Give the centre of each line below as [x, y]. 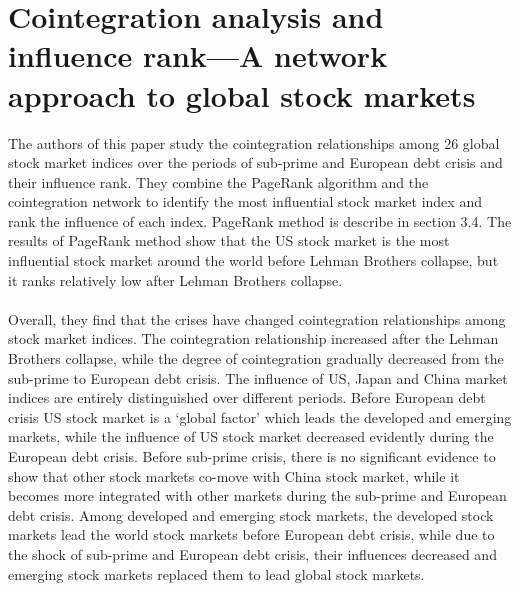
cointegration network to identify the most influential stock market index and [245, 201]
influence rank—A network [198, 55]
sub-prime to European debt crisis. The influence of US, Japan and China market [258, 377]
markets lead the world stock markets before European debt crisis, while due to [251, 534]
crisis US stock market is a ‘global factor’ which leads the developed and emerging [260, 416]
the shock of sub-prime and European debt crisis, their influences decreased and [252, 553]
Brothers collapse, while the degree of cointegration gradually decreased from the [256, 358]
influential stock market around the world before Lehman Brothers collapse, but [253, 260]
